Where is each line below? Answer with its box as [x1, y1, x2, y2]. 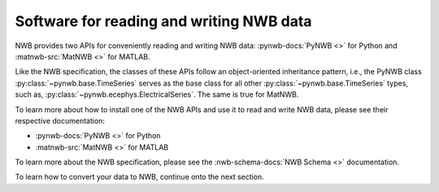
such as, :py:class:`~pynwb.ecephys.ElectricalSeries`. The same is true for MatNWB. [15, 89, 299, 99]
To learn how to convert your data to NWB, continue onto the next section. [15, 172, 264, 182]
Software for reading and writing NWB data [15, 12, 312, 30]
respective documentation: [15, 116, 106, 125]
